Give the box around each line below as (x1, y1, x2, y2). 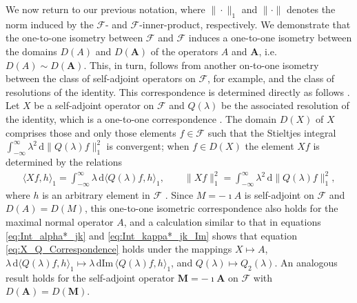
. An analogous (274, 255, 338, 269)
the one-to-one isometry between (6, 30, 143, 45)
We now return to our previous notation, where (6, 2, 205, 16)
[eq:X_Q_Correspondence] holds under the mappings (6, 242, 232, 256)
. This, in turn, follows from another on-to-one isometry (83, 57, 319, 72)
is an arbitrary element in (42, 187, 150, 202)
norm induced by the (6, 17, 94, 31)
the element (245, 139, 294, 153)
